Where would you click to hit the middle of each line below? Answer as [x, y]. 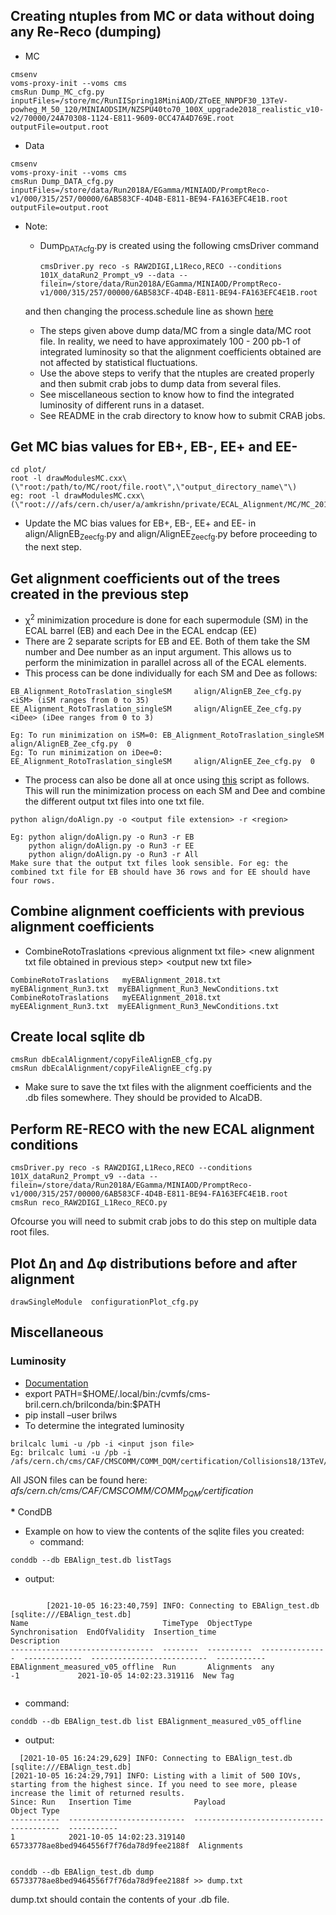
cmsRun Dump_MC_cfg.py [57, 92]
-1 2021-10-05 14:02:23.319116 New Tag [122, 1676]
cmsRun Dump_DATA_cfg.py [62, 181]
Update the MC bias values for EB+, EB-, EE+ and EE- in [140, 523]
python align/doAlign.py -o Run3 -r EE [111, 845]
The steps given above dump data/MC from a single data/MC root [175, 330]
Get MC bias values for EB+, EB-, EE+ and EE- [154, 447]
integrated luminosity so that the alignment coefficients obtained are [180, 351]
